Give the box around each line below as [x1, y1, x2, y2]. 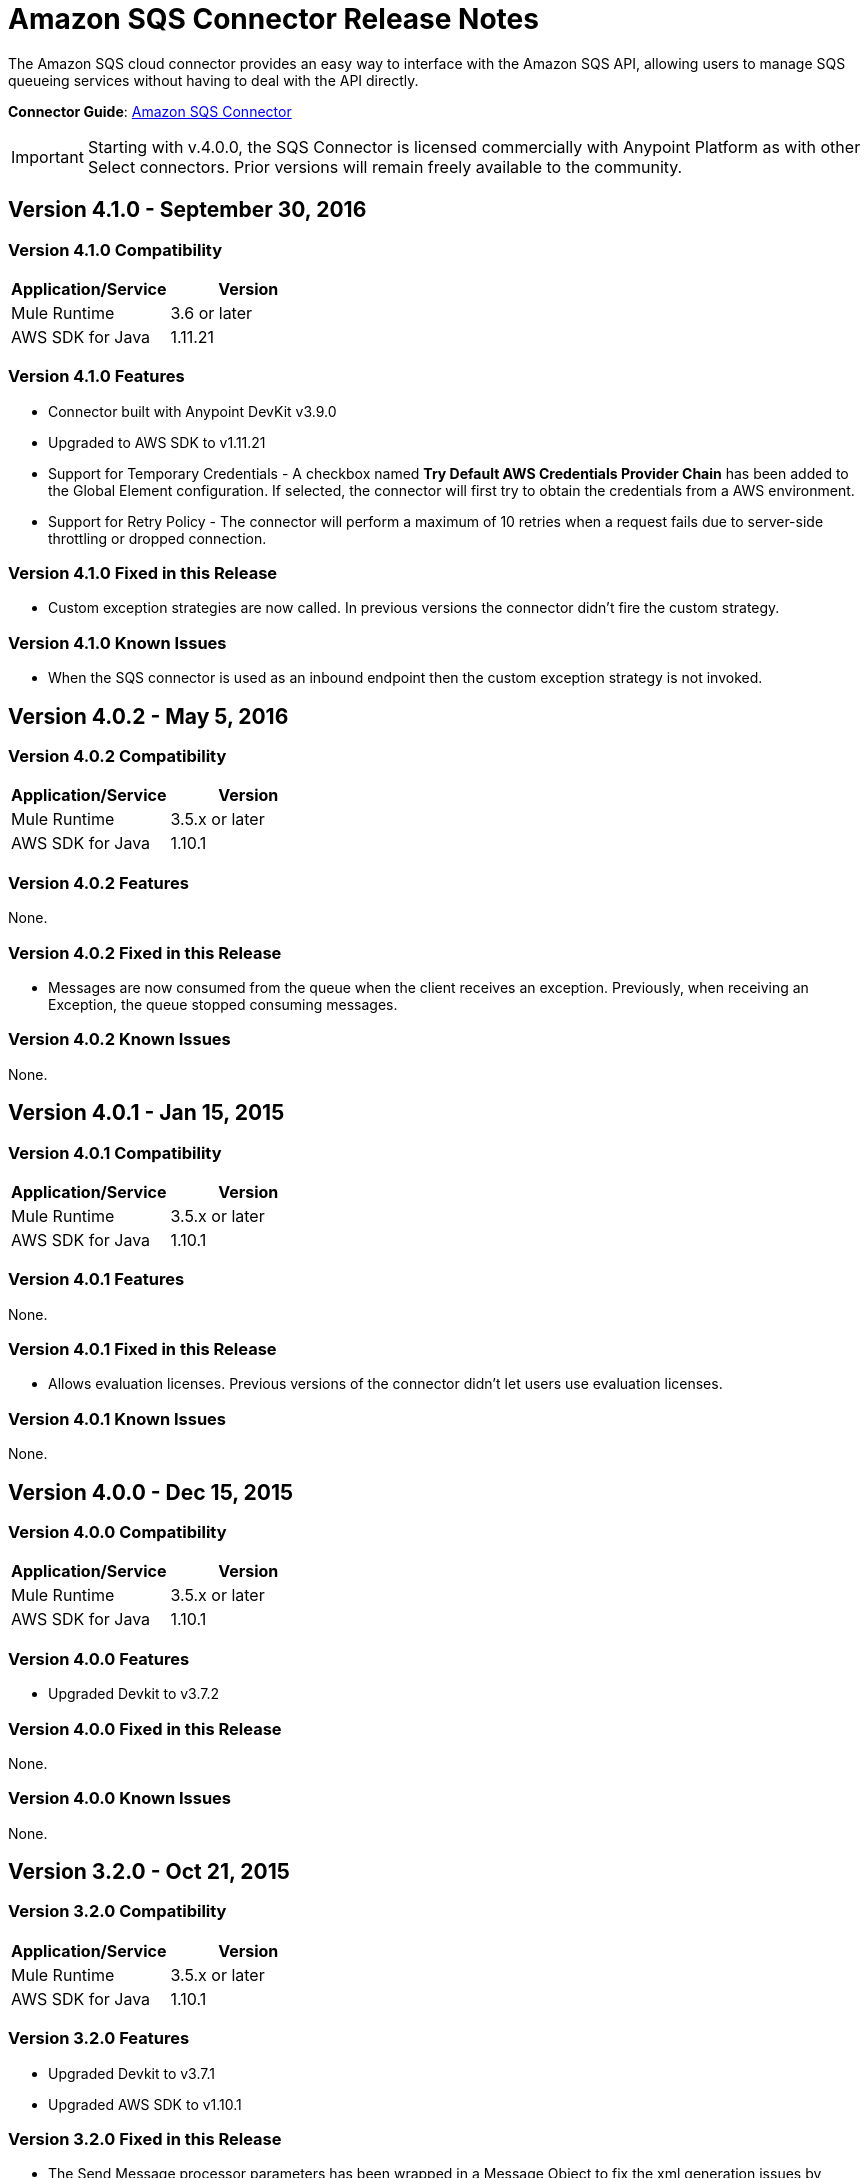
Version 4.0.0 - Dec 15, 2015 [8, 1479, 294, 1505]
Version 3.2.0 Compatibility [8, 1901, 227, 1922]
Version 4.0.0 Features [8, 1648, 190, 1669]
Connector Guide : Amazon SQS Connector [8, 102, 292, 120]
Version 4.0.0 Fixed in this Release [8, 1718, 282, 1739]
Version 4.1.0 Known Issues [8, 632, 227, 653]
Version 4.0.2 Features [8, 872, 189, 893]
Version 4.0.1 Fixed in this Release [8, 1339, 277, 1360]
